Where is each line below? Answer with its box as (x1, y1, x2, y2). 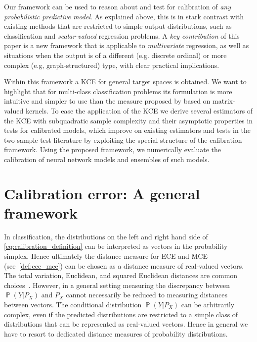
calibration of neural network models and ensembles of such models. (4, 154, 210, 164)
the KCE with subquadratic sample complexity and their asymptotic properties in (4, 115, 253, 125)
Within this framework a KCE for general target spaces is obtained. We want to (4, 76, 247, 87)
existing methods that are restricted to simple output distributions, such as (4, 21, 232, 31)
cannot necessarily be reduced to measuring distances (66, 289, 227, 300)
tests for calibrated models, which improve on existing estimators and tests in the (4, 125, 251, 135)
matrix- (213, 96, 235, 106)
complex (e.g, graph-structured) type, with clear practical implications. (4, 59, 219, 70)
